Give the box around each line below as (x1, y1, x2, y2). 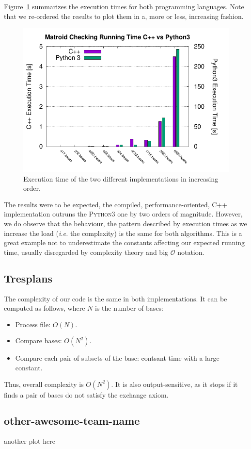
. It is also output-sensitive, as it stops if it (111, 379, 238, 389)
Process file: (15, 319, 51, 329)
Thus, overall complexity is (4, 379, 84, 389)
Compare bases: (15, 335, 62, 346)
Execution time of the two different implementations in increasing (23, 173, 219, 183)
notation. (177, 247, 204, 257)
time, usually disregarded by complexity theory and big (4, 247, 169, 257)
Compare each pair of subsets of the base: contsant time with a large (15, 353, 220, 363)
